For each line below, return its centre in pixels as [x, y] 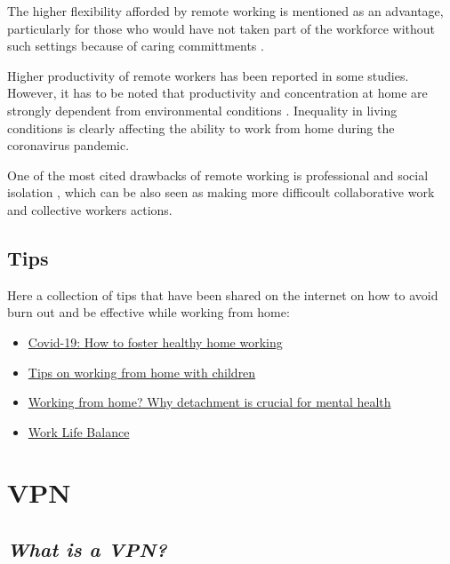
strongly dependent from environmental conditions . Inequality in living [202, 110]
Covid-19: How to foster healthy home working [155, 342]
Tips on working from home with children [142, 372]
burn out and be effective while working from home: [149, 312]
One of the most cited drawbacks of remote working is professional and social [218, 175]
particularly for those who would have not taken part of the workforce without [221, 28]
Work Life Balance [79, 431]
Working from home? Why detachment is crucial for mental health [209, 402]
